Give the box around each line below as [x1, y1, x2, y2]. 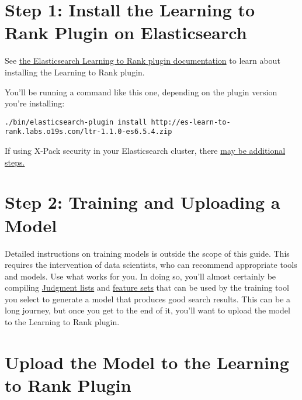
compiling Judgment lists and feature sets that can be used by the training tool [5, 281, 289, 294]
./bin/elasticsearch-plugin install [5, 118, 147, 126]
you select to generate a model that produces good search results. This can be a [5, 292, 291, 305]
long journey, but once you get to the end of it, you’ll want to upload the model [5, 304, 290, 316]
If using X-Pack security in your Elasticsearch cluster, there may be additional [5, 144, 286, 156]
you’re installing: [5, 97, 65, 109]
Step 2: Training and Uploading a [5, 190, 280, 214]
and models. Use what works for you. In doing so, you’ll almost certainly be [5, 270, 276, 282]
